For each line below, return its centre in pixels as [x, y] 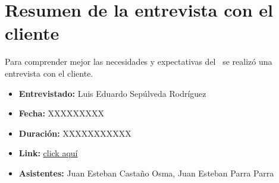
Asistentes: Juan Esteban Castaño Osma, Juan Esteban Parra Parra [146, 173]
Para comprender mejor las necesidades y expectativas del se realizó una [139, 61]
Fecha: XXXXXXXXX [62, 113]
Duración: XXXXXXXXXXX [75, 133]
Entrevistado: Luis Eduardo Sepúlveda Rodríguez [112, 93]
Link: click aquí [48, 153]
